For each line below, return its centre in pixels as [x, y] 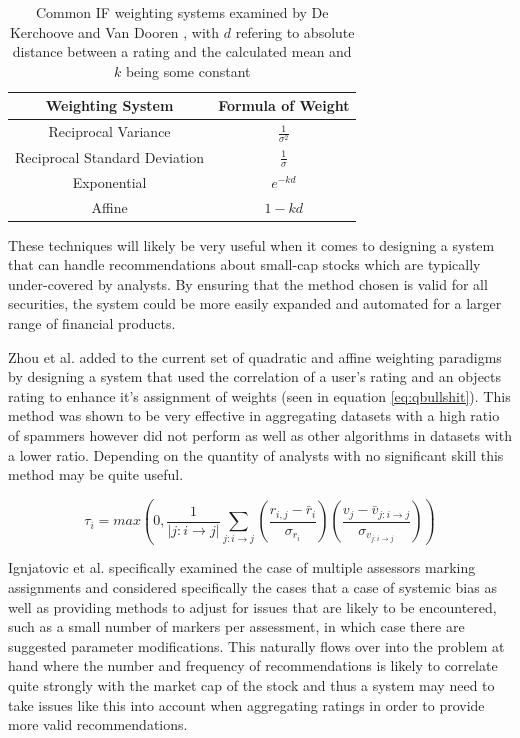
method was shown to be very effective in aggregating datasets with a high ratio [254, 415]
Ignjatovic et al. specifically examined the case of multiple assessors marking [242, 567]
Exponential [109, 181]
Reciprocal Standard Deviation [110, 156]
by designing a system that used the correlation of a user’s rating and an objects [255, 376]
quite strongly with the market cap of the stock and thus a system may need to [251, 685]
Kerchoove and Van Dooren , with [114, 31]
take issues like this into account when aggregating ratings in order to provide [246, 704]
